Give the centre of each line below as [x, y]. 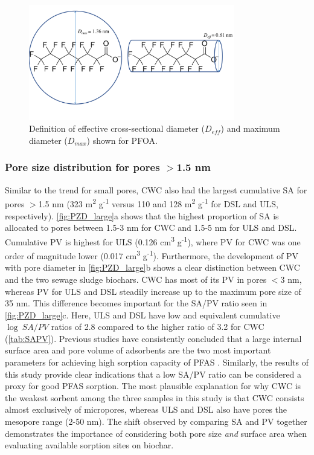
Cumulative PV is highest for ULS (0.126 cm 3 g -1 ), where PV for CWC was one [153, 240]
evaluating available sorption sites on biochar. [89, 445]
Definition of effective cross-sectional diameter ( [117, 128]
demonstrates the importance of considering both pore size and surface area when [156, 433]
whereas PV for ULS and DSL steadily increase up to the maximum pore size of [153, 291]
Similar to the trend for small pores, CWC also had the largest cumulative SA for [156, 189]
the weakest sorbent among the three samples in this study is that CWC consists [155, 397]
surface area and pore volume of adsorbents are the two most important [138, 350]
